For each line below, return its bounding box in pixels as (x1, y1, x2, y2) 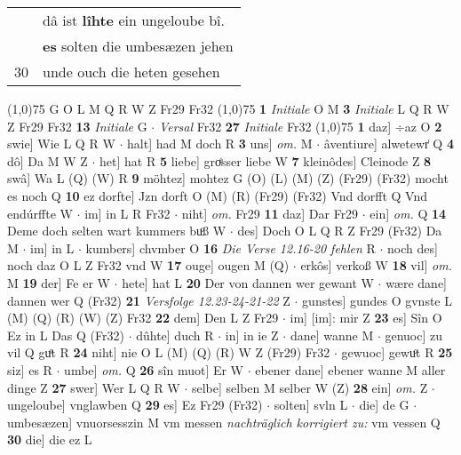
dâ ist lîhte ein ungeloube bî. (43, 10, 225, 30)
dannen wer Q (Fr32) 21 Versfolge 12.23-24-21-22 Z (7, 291, 290, 309)
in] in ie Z (225, 325, 279, 344)
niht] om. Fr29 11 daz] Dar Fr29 (181, 204, 359, 222)
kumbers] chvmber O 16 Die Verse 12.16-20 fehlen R (85, 238, 376, 257)
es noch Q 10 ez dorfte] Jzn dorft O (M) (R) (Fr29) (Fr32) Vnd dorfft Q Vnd (7, 186, 427, 204)
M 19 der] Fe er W (7, 273, 110, 291)
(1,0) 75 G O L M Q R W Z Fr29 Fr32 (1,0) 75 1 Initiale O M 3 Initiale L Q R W (7, 100, 449, 117)
